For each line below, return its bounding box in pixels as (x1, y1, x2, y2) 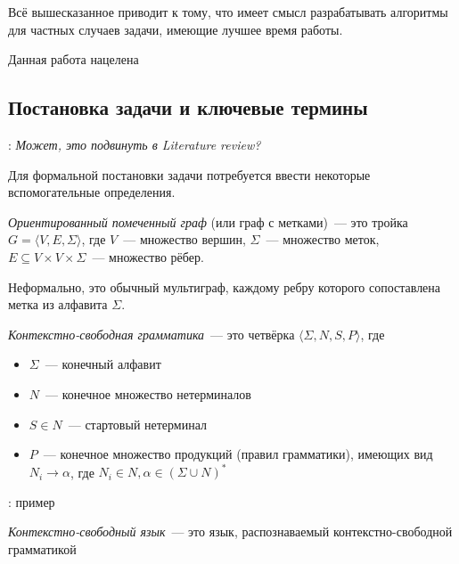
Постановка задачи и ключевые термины (8, 94, 368, 121)
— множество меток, (266, 230, 380, 249)
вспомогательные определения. (8, 183, 176, 201)
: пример (8, 492, 55, 511)
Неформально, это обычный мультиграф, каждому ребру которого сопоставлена (8, 277, 441, 296)
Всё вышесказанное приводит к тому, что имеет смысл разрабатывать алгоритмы (8, 3, 448, 20)
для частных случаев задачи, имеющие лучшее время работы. (8, 20, 343, 38)
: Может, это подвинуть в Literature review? (8, 135, 261, 153)
